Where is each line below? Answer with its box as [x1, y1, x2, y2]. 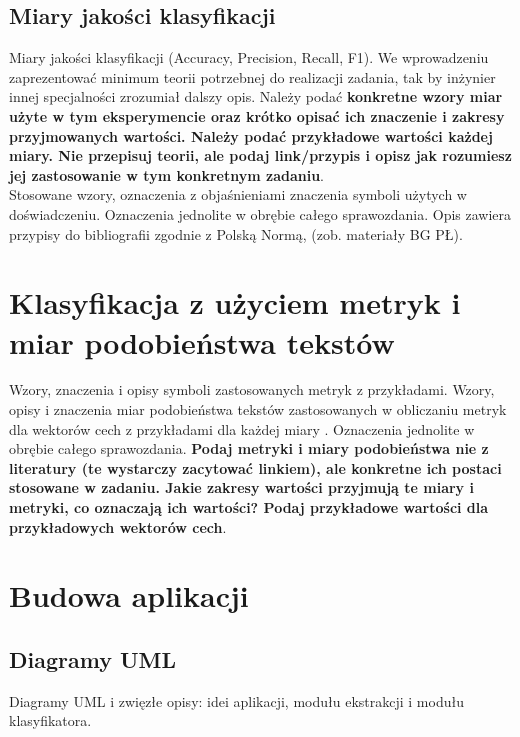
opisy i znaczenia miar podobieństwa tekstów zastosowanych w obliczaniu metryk [9, 399, 507, 420]
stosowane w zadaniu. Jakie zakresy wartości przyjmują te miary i [9, 477, 474, 498]
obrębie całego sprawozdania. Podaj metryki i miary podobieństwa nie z [9, 438, 489, 459]
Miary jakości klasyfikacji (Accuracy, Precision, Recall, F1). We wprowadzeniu [9, 47, 489, 68]
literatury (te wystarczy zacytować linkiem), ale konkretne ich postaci [9, 457, 502, 478]
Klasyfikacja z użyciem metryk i [9, 282, 461, 323]
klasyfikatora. [9, 710, 92, 731]
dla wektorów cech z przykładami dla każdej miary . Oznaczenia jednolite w [9, 418, 475, 439]
